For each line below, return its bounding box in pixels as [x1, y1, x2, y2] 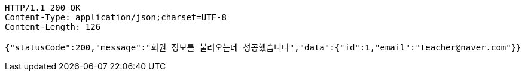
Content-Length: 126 [5, 22, 101, 31]
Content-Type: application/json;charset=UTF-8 [5, 12, 227, 22]
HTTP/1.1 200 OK [5, 3, 81, 12]
